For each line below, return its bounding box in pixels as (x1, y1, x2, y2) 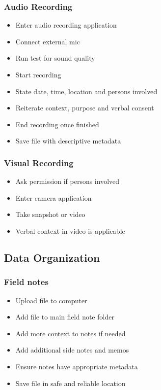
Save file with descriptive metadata (15, 136, 121, 146)
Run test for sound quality (15, 53, 95, 63)
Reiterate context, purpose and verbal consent (15, 103, 154, 113)
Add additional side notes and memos (15, 345, 129, 355)
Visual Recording (4, 156, 74, 169)
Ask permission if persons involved (15, 176, 120, 186)
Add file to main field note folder (15, 312, 114, 322)
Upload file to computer (15, 295, 87, 305)
